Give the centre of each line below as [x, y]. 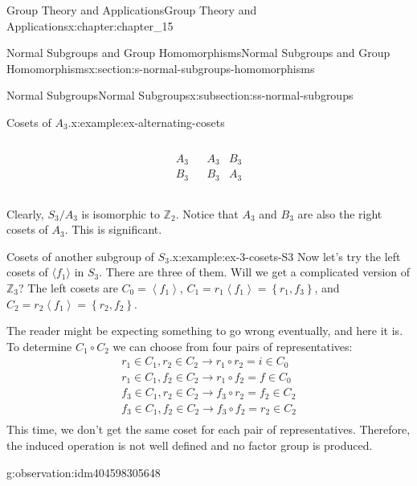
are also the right [340, 213]
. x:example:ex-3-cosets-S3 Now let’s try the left [285, 256]
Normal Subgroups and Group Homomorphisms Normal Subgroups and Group [198, 53]
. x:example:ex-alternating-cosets [146, 122]
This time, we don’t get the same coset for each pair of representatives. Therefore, [208, 429]
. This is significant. [113, 229]
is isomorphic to [121, 213]
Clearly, [25, 213]
